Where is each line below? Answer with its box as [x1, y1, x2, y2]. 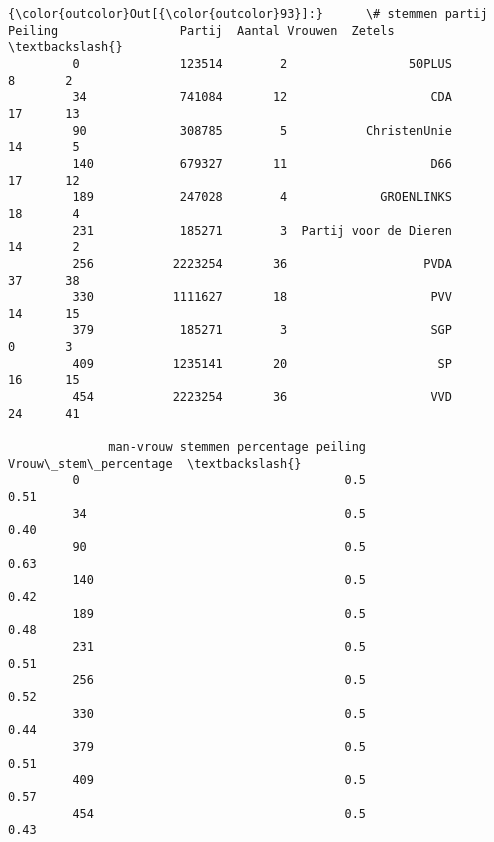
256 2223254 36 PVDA [72, 256, 452, 271]
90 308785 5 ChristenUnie [72, 123, 452, 138]
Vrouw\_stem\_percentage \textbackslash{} [8, 456, 302, 471]
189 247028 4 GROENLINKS [72, 190, 452, 205]
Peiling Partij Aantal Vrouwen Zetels [8, 23, 395, 38]
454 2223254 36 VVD [72, 390, 452, 405]
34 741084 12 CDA [72, 90, 452, 105]
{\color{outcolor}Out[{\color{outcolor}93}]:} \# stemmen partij [8, 7, 488, 21]
